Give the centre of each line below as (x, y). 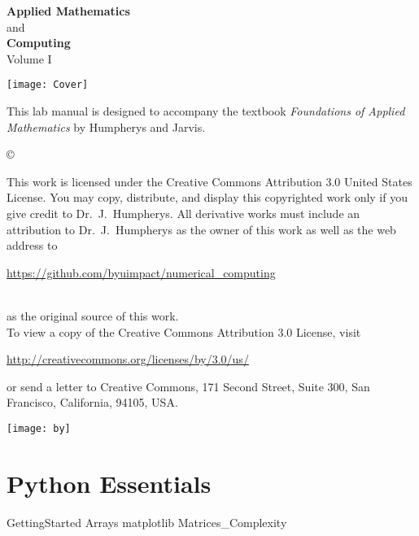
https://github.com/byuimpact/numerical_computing (141, 272)
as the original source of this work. (93, 315)
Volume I (29, 58)
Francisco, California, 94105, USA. (92, 402)
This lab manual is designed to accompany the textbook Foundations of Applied (206, 111)
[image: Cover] (48, 85)
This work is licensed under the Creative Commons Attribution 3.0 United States (209, 181)
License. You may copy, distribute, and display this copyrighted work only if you (207, 197)
